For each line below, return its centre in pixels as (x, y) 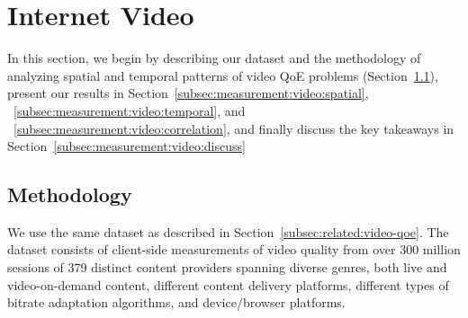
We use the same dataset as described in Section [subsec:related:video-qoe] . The (228, 231)
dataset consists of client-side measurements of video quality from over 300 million (234, 249)
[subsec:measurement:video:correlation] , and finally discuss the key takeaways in (234, 128)
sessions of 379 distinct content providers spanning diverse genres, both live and (227, 267)
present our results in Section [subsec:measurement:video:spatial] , (188, 93)
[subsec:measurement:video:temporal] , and (130, 110)
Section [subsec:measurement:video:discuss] (126, 146)
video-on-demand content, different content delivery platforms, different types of (228, 284)
